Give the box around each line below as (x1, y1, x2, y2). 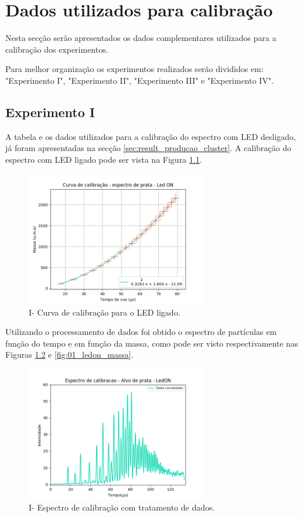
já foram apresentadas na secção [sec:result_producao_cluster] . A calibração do (5, 142, 291, 154)
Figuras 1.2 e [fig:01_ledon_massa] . (5, 348, 134, 361)
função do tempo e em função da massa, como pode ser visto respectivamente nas (5, 337, 298, 349)
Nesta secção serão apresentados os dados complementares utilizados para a (5, 32, 277, 44)
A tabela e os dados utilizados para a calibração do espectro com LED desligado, (5, 130, 296, 142)
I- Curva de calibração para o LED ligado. (29, 306, 181, 318)
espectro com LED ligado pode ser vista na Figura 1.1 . (5, 153, 202, 165)
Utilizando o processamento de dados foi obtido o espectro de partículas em (5, 326, 277, 338)
